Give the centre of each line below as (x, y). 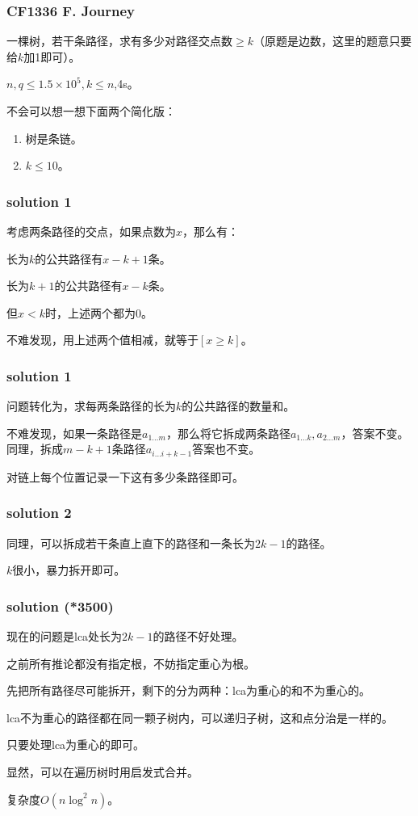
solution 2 (39, 513)
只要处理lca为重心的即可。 (76, 744)
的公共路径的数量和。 (238, 406)
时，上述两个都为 (90, 312)
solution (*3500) (60, 606)
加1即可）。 (52, 56)
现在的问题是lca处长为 (65, 636)
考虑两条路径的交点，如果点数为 (91, 231)
